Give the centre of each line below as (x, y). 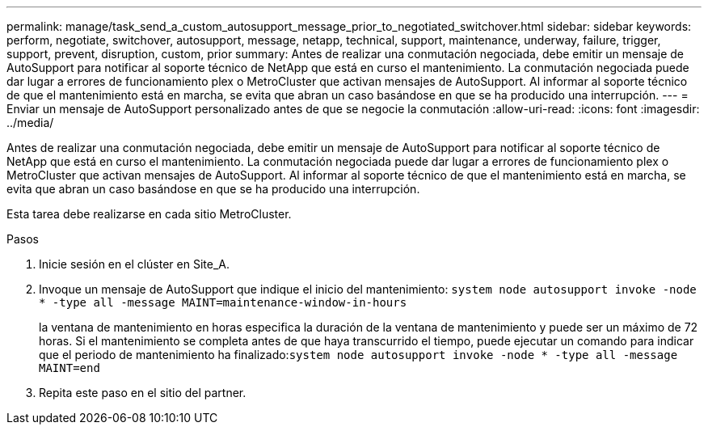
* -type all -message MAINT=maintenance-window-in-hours (223, 302)
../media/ (30, 123)
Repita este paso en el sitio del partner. (143, 393)
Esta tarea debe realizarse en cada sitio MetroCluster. (149, 214)
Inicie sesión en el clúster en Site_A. (135, 264)
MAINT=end (70, 368)
